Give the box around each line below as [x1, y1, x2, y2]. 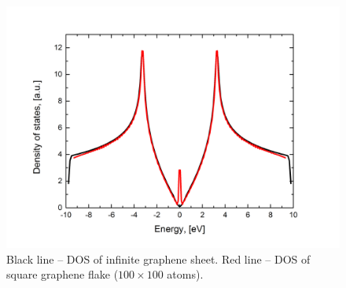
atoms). [167, 266, 204, 282]
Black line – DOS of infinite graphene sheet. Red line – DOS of [6, 250, 311, 267]
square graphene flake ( [6, 266, 119, 282]
